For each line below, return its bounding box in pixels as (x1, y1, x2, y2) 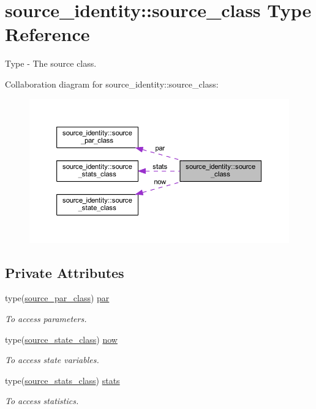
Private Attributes (5, 263, 124, 282)
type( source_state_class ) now (5, 332, 118, 345)
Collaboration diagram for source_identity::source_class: (5, 77, 219, 90)
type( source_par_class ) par (5, 291, 110, 304)
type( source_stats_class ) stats (5, 373, 120, 386)
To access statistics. (5, 394, 79, 407)
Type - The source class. (5, 57, 97, 70)
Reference (5, 21, 90, 47)
